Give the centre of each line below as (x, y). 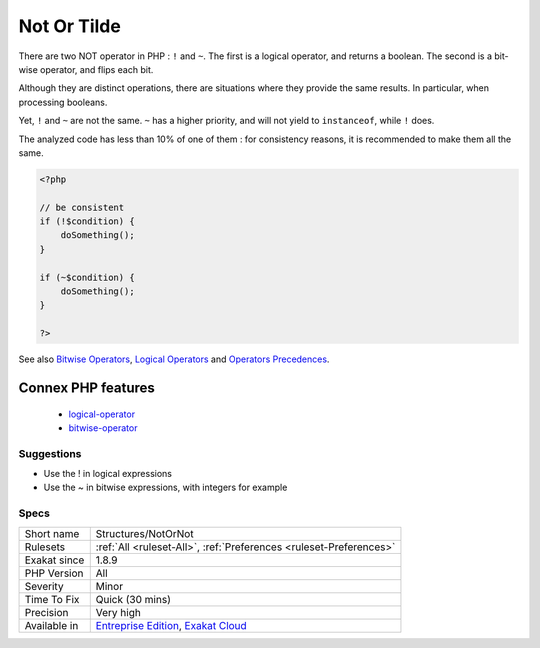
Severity (44, 586)
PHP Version (54, 573)
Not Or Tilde (70, 26)
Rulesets (44, 547)
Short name (52, 533)
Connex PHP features (86, 387)
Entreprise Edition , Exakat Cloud (171, 625)
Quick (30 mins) (133, 599)
